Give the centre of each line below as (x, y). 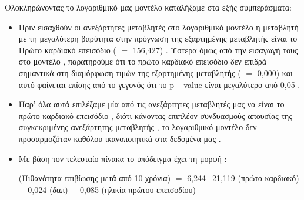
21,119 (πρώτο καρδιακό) (255, 178)
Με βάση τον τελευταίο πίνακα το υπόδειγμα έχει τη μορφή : (123, 158)
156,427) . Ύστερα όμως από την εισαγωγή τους (215, 50)
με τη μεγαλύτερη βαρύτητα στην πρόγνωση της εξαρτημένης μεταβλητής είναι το (158, 38)
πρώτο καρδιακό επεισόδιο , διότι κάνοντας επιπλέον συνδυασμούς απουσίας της (155, 115)
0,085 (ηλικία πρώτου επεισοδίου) (138, 189)
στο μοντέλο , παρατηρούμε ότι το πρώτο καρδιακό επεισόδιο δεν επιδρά (143, 61)
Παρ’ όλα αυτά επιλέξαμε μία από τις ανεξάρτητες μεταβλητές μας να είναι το (151, 104)
